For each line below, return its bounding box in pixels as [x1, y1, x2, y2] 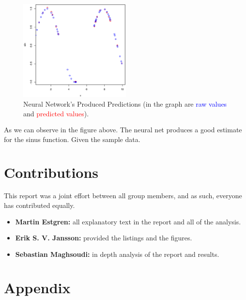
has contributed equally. [4, 200, 75, 210]
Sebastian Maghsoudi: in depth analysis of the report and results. [15, 249, 219, 259]
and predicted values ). [23, 108, 89, 118]
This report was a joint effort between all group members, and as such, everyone [4, 190, 242, 201]
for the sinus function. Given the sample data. [4, 134, 140, 144]
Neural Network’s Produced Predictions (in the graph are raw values [23, 98, 227, 109]
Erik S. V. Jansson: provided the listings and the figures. [15, 233, 192, 243]
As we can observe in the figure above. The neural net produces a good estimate [4, 125, 242, 135]
